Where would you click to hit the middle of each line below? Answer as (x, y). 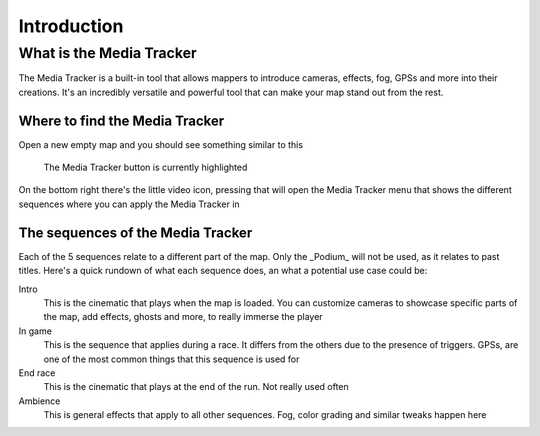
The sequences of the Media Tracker (135, 232)
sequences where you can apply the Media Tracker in (129, 204)
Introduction (71, 26)
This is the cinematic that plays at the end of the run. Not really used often (196, 387)
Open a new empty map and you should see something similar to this (161, 144)
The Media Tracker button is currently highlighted (145, 167)
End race (37, 372)
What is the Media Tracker (107, 53)
